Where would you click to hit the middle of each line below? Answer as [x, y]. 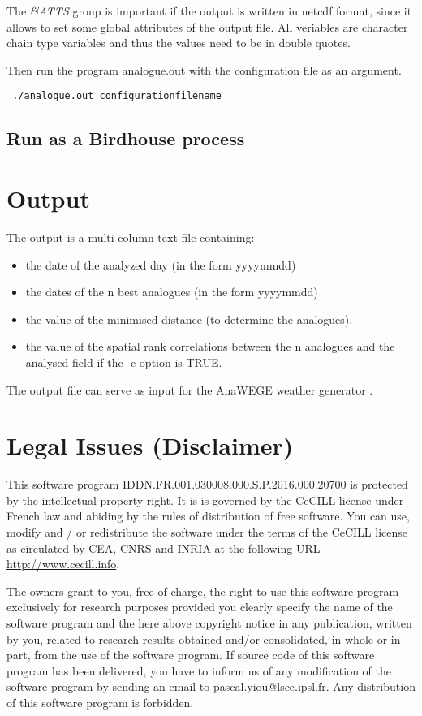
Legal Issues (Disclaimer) [150, 445]
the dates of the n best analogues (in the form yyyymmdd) [172, 292]
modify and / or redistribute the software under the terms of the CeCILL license [207, 532]
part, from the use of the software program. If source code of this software [191, 655]
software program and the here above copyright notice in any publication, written [209, 622]
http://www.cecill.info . [63, 564]
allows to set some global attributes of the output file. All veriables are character [207, 26]
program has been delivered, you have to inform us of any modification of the [199, 670]
